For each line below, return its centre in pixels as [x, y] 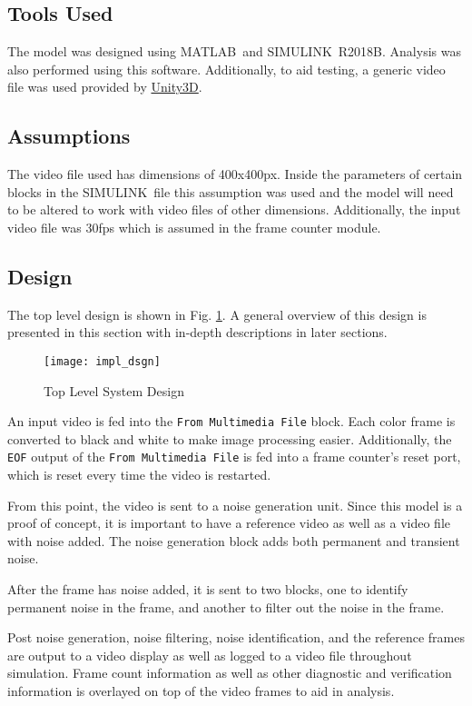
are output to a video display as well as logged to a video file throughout [210, 655]
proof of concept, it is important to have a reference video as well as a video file [229, 523]
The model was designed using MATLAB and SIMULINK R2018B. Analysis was [234, 51]
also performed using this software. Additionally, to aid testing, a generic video [226, 69]
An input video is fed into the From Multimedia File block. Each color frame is [231, 421]
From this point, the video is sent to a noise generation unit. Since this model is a [235, 505]
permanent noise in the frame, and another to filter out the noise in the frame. [226, 607]
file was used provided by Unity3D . [105, 87]
